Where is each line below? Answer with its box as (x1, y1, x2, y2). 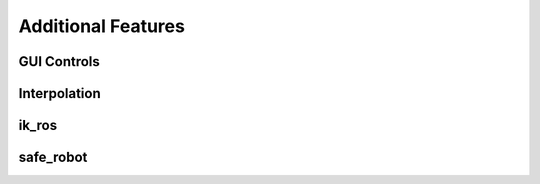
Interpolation (18, 85, 102, 102)
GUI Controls (18, 53, 100, 70)
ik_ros (18, 117, 58, 134)
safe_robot (18, 149, 88, 166)
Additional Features (18, 15, 185, 37)
